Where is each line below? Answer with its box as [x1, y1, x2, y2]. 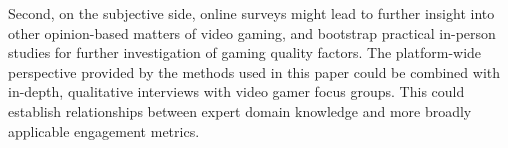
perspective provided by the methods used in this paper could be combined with [8, 61, 500, 82]
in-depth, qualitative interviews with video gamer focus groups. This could [8, 81, 465, 102]
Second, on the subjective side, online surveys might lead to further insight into [8, 3, 495, 23]
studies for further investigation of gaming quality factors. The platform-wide [8, 42, 482, 63]
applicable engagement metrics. [8, 120, 200, 141]
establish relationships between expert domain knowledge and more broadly [8, 100, 472, 121]
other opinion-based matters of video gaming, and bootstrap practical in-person [8, 22, 496, 43]
